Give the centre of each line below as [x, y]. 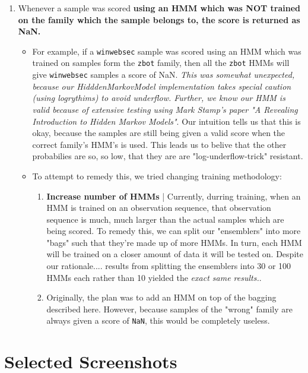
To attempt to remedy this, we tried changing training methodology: [157, 176]
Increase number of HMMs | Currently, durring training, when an [174, 196]
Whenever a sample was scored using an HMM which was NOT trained [159, 8]
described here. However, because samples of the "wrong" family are [169, 309]
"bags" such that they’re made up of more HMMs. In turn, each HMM [174, 242]
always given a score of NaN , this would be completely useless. [158, 320]
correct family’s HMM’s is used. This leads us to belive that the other [159, 144]
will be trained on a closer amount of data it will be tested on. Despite [175, 254]
